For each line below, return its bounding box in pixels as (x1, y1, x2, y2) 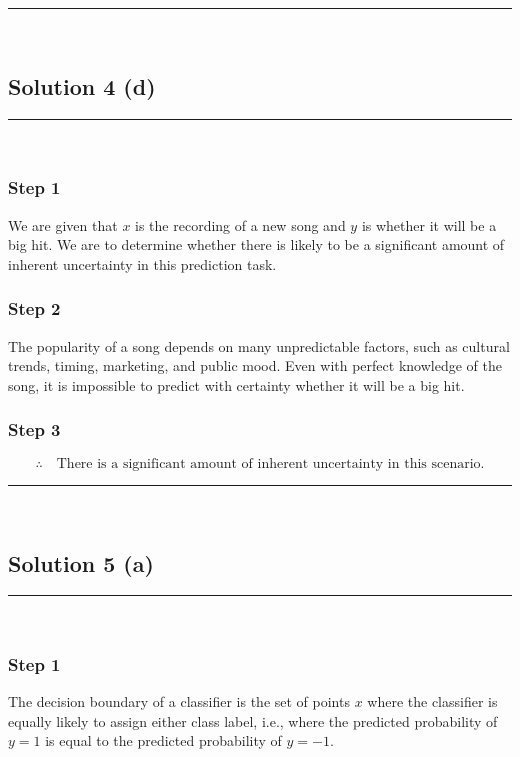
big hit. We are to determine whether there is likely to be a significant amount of (8, 234, 505, 255)
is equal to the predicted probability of (45, 730, 282, 751)
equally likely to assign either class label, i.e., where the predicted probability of (8, 710, 498, 731)
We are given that (8, 214, 118, 235)
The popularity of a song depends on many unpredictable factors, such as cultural (8, 335, 510, 356)
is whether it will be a (361, 214, 497, 235)
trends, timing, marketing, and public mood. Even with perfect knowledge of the (8, 355, 502, 376)
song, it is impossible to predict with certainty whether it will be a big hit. (8, 374, 465, 395)
